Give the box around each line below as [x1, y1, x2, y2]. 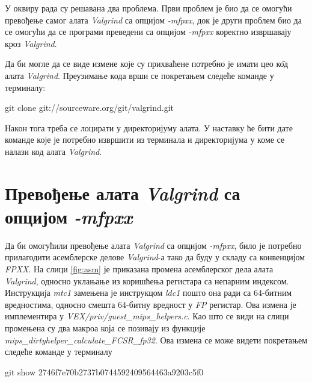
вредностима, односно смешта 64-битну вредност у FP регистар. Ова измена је [5, 298, 296, 310]
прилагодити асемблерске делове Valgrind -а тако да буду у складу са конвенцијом [5, 251, 305, 263]
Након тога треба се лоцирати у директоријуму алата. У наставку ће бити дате [5, 121, 293, 134]
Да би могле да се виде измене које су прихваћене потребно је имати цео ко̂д [5, 57, 289, 70]
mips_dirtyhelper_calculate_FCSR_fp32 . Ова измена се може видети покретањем [5, 333, 308, 346]
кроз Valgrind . [5, 37, 57, 49]
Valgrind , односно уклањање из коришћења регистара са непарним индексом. [5, 274, 289, 287]
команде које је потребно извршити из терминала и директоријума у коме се [5, 133, 285, 146]
